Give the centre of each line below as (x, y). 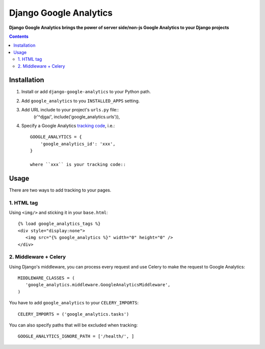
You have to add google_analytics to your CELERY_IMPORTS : (74, 303)
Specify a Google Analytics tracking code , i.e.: (68, 126)
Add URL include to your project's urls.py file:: (70, 110)
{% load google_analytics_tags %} (59, 224)
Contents (19, 36)
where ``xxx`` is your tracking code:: (78, 164)
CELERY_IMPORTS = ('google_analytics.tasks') (74, 314)
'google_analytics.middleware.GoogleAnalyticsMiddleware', (98, 285)
